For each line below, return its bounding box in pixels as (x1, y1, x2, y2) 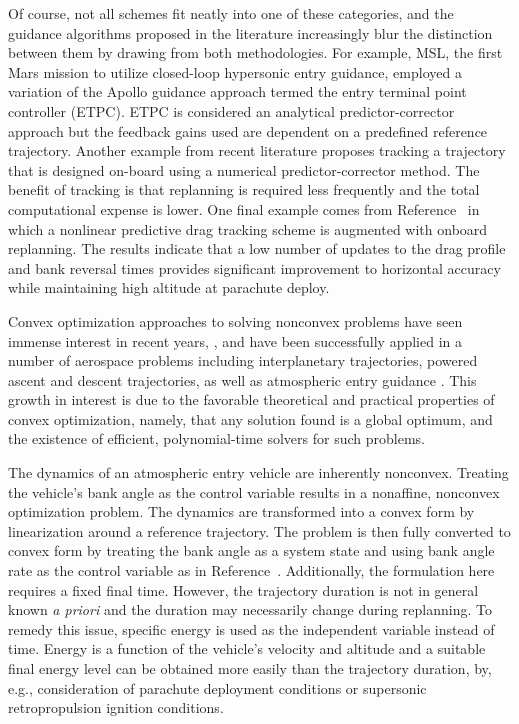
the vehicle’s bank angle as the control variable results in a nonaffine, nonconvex (8, 481, 500, 502)
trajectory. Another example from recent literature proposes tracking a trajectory (8, 140, 506, 161)
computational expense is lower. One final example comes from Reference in (8, 198, 480, 219)
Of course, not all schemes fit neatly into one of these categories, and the (8, 3, 454, 23)
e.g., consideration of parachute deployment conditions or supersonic (8, 677, 427, 698)
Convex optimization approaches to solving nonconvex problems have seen (8, 310, 463, 331)
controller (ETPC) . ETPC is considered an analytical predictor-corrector (8, 100, 455, 121)
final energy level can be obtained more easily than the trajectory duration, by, (8, 658, 492, 678)
